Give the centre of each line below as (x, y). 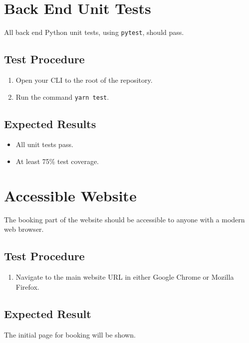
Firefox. (27, 286)
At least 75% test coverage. (57, 161)
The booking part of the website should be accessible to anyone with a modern (124, 219)
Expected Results (50, 123)
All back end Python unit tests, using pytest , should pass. (94, 32)
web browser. (24, 229)
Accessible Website (70, 195)
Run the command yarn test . (62, 96)
